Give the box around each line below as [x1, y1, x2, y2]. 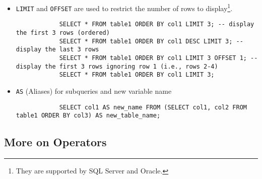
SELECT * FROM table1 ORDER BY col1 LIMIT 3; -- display [59, 21, 254, 28]
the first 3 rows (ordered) [16, 29, 110, 36]
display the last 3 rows [16, 46, 99, 53]
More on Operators [4, 134, 107, 150]
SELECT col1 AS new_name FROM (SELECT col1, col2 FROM [59, 103, 247, 111]
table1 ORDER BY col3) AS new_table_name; [16, 112, 161, 120]
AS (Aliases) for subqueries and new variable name [16, 85, 172, 96]
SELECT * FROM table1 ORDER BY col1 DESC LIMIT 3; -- [59, 37, 243, 45]
